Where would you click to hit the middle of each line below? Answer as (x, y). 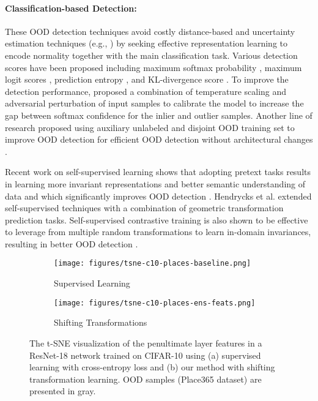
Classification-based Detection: (71, 8)
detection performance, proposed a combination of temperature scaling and (146, 91)
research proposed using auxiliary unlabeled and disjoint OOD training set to (150, 127)
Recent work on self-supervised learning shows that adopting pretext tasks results (158, 172)
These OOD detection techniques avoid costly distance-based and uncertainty (150, 31)
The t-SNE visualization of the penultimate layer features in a (146, 343)
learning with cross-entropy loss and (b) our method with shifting (152, 367)
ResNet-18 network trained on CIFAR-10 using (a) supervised (145, 355)
